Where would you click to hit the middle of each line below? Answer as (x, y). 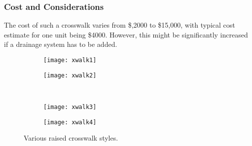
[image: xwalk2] (70, 75)
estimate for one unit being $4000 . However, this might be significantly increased (126, 34)
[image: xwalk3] (70, 107)
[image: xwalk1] (70, 60)
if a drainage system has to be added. (61, 44)
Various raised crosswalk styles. (71, 138)
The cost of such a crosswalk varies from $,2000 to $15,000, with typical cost (120, 25)
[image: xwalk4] (70, 122)
